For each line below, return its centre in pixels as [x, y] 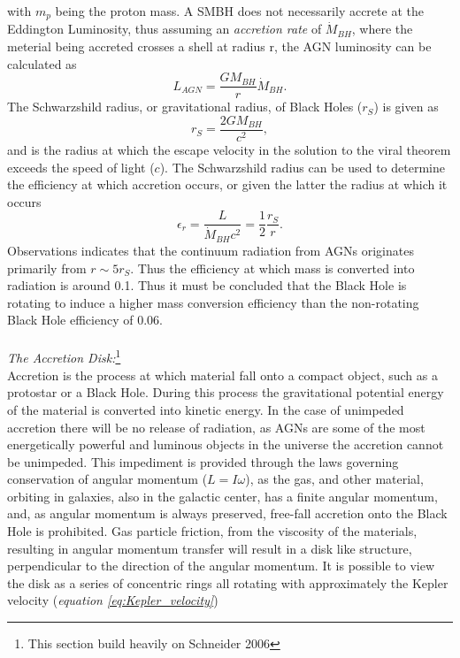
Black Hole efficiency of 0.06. [85, 320]
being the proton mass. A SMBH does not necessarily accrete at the [239, 11]
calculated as [42, 63]
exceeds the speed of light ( [81, 167]
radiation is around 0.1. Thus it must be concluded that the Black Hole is [207, 285]
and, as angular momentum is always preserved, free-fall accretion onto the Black [227, 513]
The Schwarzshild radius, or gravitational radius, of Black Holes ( [185, 107]
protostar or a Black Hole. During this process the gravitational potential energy [226, 392]
